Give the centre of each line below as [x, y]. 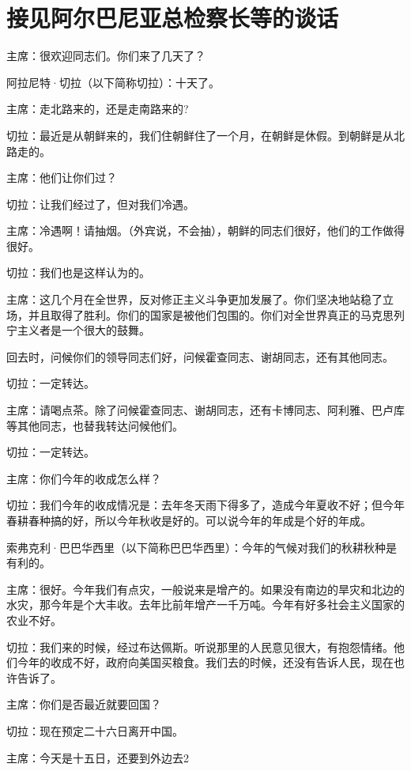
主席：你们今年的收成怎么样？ [84, 478]
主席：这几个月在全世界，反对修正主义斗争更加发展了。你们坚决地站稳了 [194, 299]
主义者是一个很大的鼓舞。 [83, 330]
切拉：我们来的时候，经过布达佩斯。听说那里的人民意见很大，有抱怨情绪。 [200, 646]
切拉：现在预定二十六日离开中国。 [95, 730]
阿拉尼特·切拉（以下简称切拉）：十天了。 [113, 82]
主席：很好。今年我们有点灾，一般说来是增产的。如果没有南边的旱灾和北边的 [205, 589]
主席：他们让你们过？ [62, 178]
